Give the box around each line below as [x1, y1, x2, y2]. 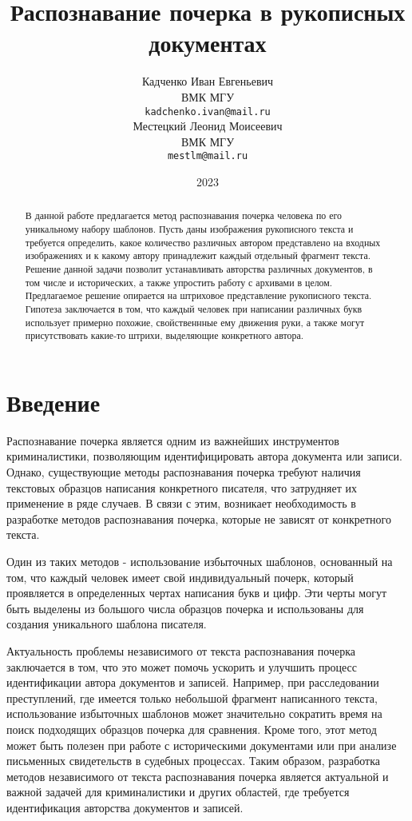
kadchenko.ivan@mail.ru [145, 106, 271, 118]
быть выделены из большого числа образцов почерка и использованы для [6, 600, 364, 616]
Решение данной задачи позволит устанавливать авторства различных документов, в [25, 262, 373, 276]
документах [149, 26, 267, 59]
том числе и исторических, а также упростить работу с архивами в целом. [25, 275, 333, 289]
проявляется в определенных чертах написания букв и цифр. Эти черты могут [6, 584, 387, 601]
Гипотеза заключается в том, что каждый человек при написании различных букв [25, 301, 362, 315]
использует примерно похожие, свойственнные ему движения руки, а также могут [25, 315, 365, 329]
